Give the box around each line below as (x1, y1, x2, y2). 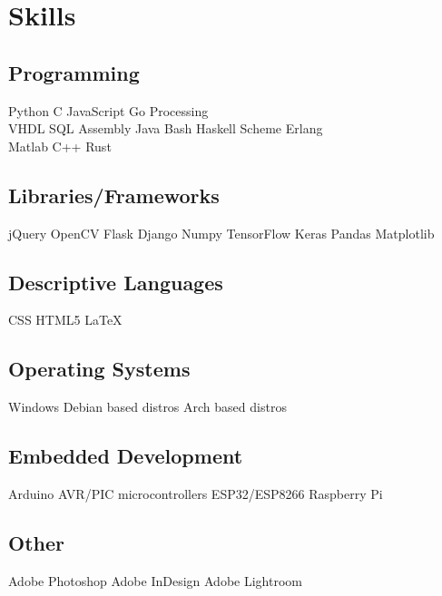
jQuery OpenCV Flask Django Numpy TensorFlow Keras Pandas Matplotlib (8, 223, 435, 242)
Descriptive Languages (8, 268, 223, 296)
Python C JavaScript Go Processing (8, 101, 209, 120)
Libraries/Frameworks (8, 181, 220, 209)
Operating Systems (8, 355, 191, 383)
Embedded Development (8, 442, 243, 470)
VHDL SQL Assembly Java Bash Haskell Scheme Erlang (8, 119, 323, 138)
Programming (8, 58, 140, 86)
